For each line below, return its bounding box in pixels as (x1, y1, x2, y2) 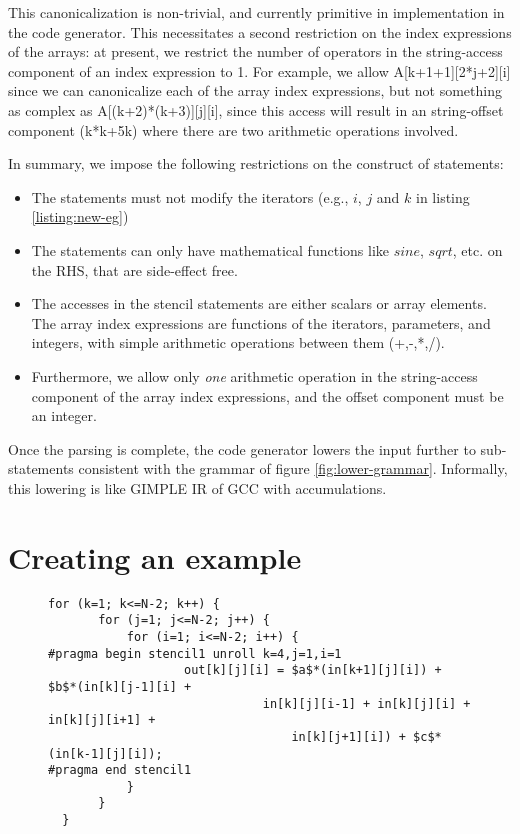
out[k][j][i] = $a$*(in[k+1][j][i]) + (184, 663, 442, 678)
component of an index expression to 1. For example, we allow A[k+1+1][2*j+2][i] (8, 60, 511, 81)
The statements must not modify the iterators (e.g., (31, 186, 349, 207)
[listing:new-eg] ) (31, 206, 129, 227)
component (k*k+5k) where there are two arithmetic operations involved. (8, 119, 459, 140)
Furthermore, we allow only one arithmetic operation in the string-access (31, 365, 478, 386)
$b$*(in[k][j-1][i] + (48, 679, 192, 694)
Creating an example (8, 536, 302, 577)
